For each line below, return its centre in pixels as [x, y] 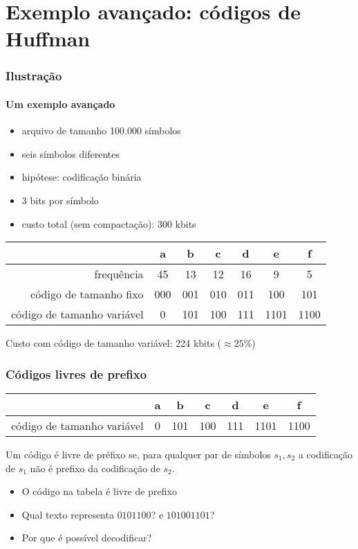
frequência [119, 274]
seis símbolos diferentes [70, 153]
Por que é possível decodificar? [87, 538]
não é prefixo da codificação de [95, 468]
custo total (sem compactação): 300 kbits [109, 223]
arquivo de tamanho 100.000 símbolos [101, 130]
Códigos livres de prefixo [76, 373]
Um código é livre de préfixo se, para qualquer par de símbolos [138, 454]
